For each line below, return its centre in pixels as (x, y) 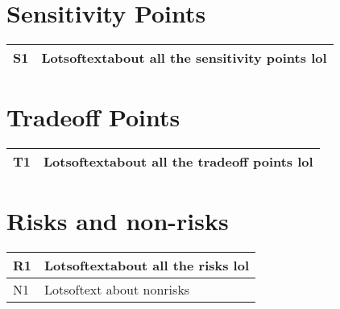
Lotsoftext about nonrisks (117, 290)
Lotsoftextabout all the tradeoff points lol (178, 162)
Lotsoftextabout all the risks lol (147, 266)
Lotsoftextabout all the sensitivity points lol (184, 58)
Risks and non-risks (118, 221)
